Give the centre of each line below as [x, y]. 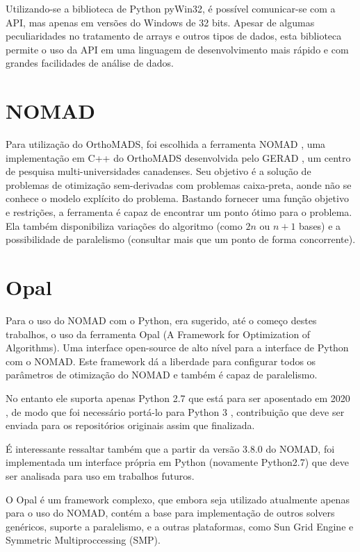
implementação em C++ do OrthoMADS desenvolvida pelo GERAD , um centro [178, 157]
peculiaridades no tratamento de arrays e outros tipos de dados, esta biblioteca [174, 36]
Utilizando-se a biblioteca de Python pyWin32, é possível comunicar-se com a [171, 8]
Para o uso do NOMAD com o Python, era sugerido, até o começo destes [161, 320]
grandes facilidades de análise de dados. [90, 63]
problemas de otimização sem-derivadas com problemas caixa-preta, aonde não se [179, 184]
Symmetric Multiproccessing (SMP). [83, 540]
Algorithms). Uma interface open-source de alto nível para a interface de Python [177, 348]
